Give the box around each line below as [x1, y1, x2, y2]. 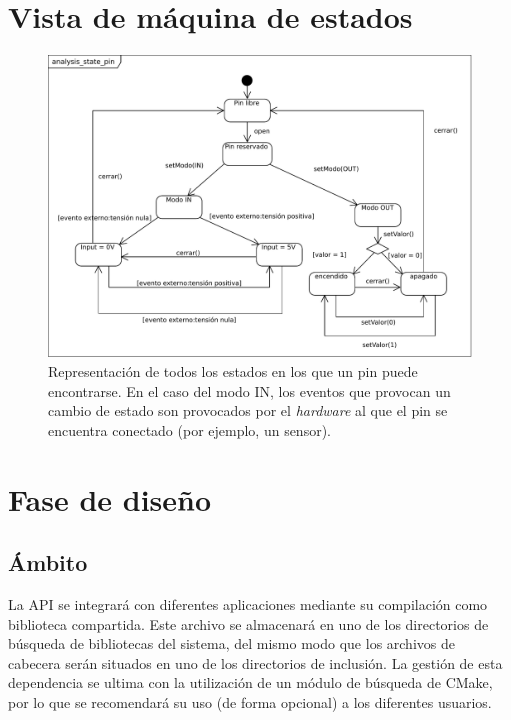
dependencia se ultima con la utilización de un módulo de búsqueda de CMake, [8, 672, 493, 693]
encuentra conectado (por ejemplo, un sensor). [48, 419, 331, 440]
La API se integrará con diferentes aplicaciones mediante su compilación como [8, 593, 488, 614]
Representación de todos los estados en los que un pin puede [48, 360, 418, 381]
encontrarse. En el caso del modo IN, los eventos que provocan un [48, 380, 451, 401]
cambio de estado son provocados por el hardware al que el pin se [48, 400, 448, 421]
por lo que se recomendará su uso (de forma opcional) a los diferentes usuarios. [8, 691, 492, 712]
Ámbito [8, 547, 88, 578]
